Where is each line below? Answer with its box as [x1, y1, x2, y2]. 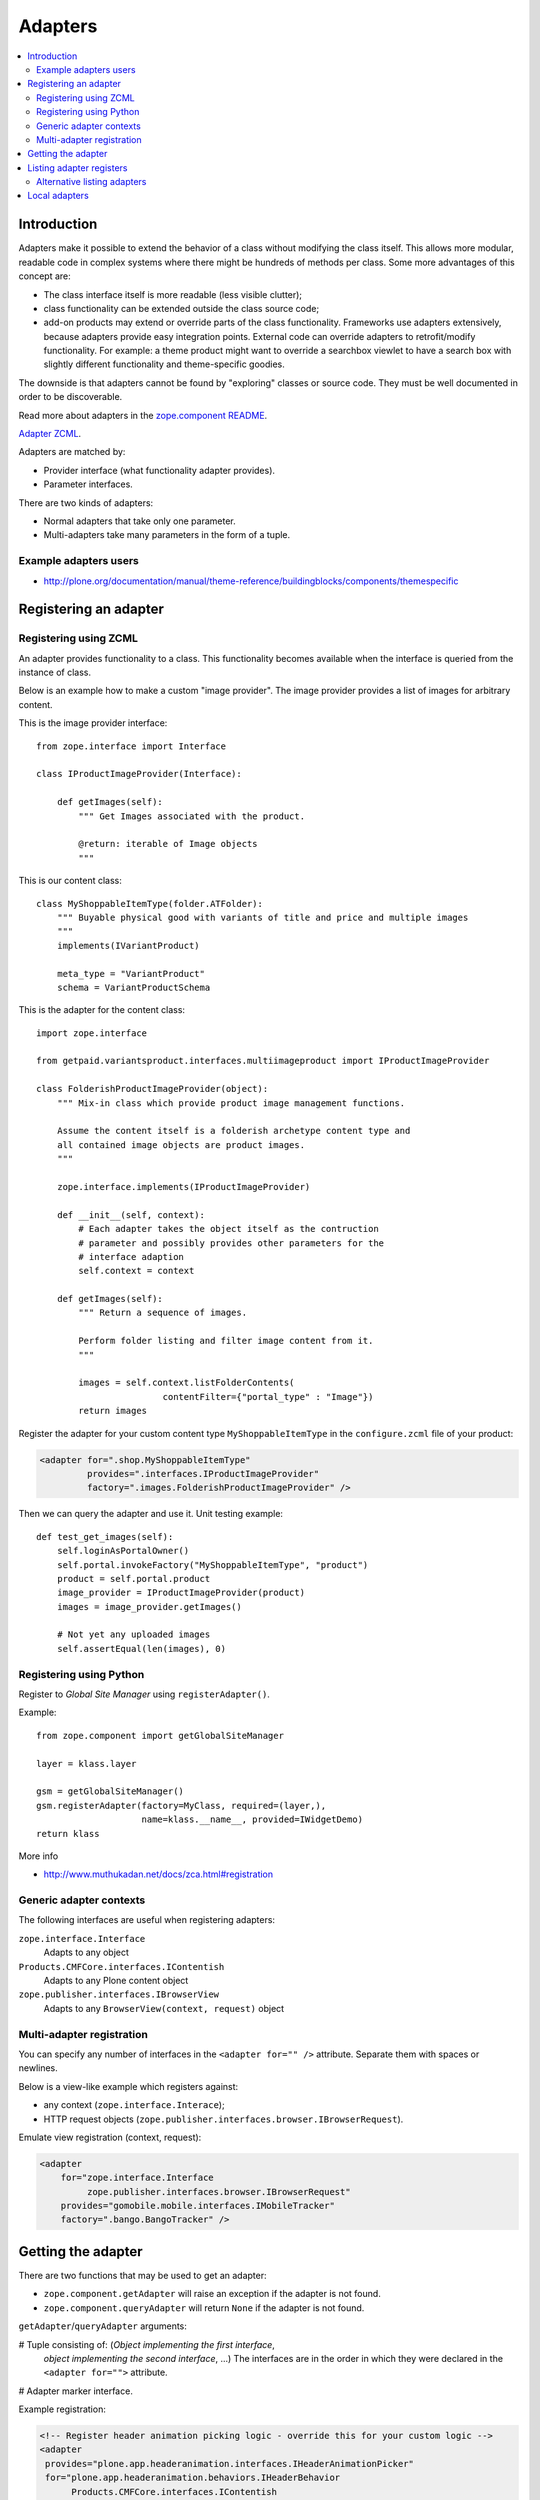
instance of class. [18, 666, 92, 679]
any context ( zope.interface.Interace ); [43, 2099, 225, 2111]
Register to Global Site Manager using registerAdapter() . [18, 1688, 270, 1700]
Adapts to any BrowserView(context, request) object [43, 2002, 285, 2014]
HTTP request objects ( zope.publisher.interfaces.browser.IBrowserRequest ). [43, 2113, 404, 2125]
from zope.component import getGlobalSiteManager [36, 1730, 285, 1741]
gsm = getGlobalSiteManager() [36, 1786, 185, 1797]
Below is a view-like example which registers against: [18, 2080, 239, 2092]
